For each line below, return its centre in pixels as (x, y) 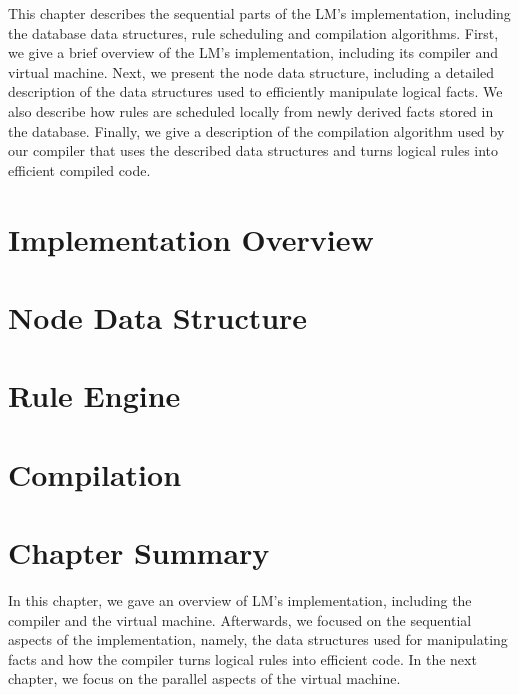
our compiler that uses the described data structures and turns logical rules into (253, 150)
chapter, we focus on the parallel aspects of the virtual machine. (204, 678)
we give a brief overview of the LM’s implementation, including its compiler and (253, 52)
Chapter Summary (139, 552)
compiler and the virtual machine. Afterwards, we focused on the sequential (240, 619)
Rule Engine (94, 395)
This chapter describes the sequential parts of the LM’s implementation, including (259, 13)
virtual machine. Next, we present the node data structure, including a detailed (251, 71)
